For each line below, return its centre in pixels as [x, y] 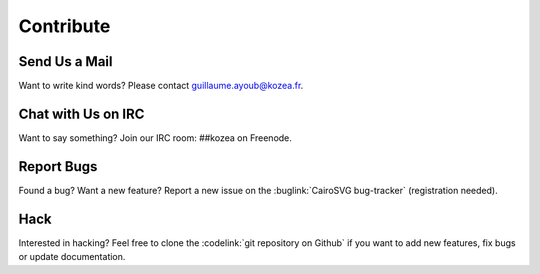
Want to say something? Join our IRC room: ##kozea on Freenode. [155, 137]
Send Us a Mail [65, 61]
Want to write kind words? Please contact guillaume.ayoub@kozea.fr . [161, 86]
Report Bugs [58, 166]
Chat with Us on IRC [81, 113]
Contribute [64, 26]
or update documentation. [72, 257]
